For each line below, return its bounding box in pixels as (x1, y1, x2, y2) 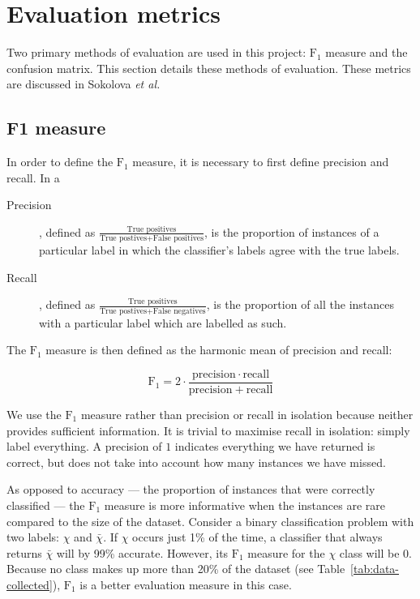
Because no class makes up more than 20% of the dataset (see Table (6, 560, 345, 577)
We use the (6, 405, 62, 422)
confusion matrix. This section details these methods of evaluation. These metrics (6, 59, 411, 76)
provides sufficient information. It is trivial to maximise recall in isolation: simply (6, 421, 410, 439)
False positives (152, 234, 204, 243)
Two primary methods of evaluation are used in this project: (6, 44, 306, 61)
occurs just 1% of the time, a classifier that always (132, 528, 383, 546)
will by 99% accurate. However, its (56, 544, 229, 561)
